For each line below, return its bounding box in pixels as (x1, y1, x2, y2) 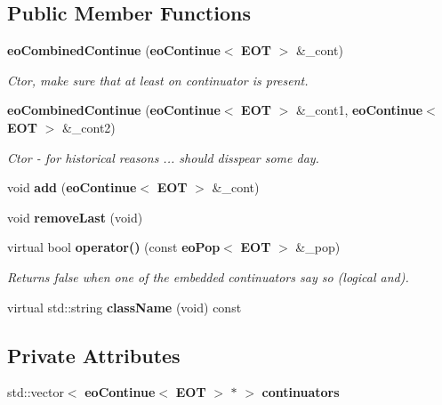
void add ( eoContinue (7, 178, 137, 197)
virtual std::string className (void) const (7, 297, 242, 316)
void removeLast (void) (7, 207, 143, 226)
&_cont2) (61, 117, 116, 136)
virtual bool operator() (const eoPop (7, 238, 221, 256)
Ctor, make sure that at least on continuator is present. (7, 70, 309, 89)
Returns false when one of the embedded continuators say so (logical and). (7, 267, 409, 286)
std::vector (7, 383, 64, 401)
